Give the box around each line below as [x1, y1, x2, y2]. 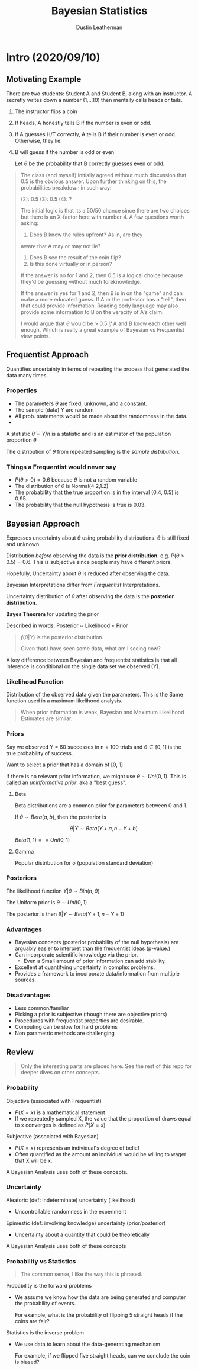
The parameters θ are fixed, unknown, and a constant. [14, 400, 148, 407]
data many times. [6, 371, 48, 378]
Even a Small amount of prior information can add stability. [23, 958, 167, 965]
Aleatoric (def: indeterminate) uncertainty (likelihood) [6, 1196, 136, 1204]
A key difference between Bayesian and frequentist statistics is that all [6, 656, 177, 663]
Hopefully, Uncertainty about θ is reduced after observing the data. [6, 570, 170, 577]
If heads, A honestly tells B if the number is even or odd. [14, 119, 152, 126]
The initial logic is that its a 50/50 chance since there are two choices [20, 207, 190, 214]
